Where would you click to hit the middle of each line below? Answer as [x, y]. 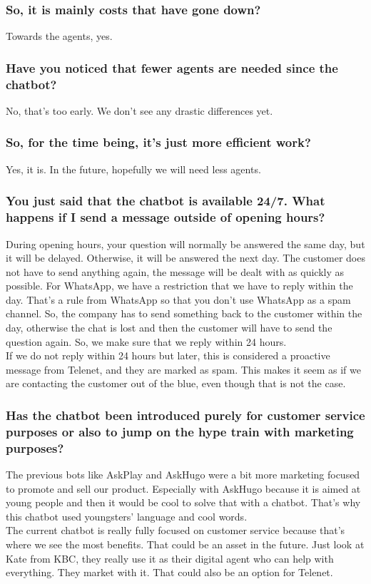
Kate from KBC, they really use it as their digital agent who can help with [170, 558]
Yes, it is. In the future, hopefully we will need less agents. [133, 169]
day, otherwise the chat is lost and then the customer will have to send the [169, 328]
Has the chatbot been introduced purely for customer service [185, 415]
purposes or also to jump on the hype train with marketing [180, 431]
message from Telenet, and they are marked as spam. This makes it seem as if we [183, 369]
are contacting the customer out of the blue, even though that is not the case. [176, 383]
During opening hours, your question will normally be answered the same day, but [185, 244]
